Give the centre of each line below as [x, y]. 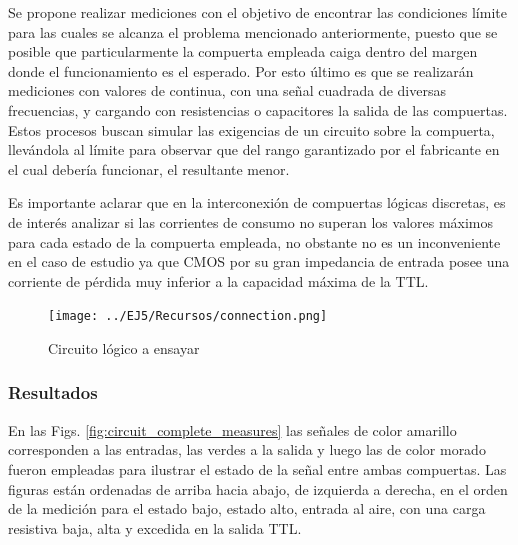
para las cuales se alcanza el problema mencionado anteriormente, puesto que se [253, 31]
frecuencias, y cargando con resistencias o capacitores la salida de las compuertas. [258, 109]
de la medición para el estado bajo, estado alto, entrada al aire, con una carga [247, 508]
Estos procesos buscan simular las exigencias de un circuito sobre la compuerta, [251, 129]
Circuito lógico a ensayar [124, 347]
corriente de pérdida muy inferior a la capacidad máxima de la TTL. [218, 280]
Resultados [53, 392]
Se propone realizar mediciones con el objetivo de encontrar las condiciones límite [257, 12]
